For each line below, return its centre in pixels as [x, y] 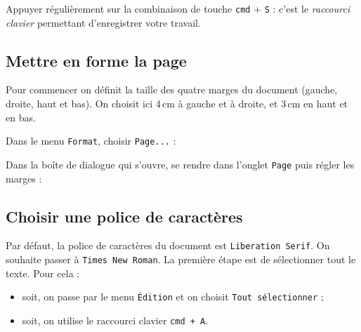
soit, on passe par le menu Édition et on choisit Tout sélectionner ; [173, 297]
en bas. [21, 117]
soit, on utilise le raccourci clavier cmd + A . [115, 320]
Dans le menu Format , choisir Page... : [91, 141]
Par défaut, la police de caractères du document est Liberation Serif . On [168, 245]
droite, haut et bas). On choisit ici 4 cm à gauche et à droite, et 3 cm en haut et [177, 104]
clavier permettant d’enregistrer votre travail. [103, 22]
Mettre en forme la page [96, 60]
